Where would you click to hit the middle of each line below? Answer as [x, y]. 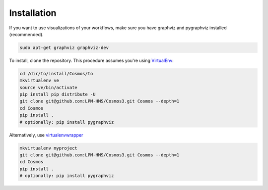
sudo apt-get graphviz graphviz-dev [64, 47]
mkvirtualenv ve [39, 81]
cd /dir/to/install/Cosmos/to [56, 73]
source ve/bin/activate [49, 87]
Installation [33, 13]
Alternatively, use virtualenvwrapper [46, 135]
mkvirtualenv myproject [49, 148]
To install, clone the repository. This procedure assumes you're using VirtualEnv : [91, 60]
